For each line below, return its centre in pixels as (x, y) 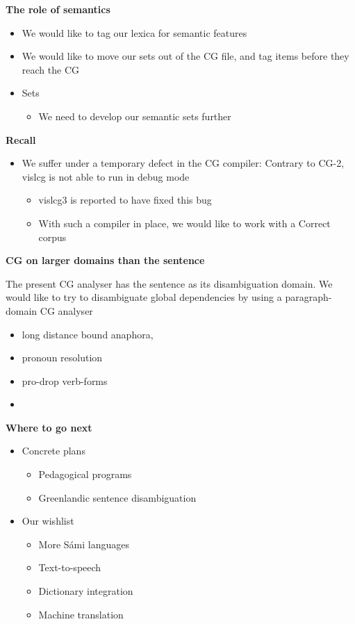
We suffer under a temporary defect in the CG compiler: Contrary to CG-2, (183, 163)
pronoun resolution (62, 358)
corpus (52, 237)
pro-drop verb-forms (65, 380)
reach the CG (50, 69)
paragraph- (308, 297)
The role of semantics (58, 9)
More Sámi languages (84, 544)
